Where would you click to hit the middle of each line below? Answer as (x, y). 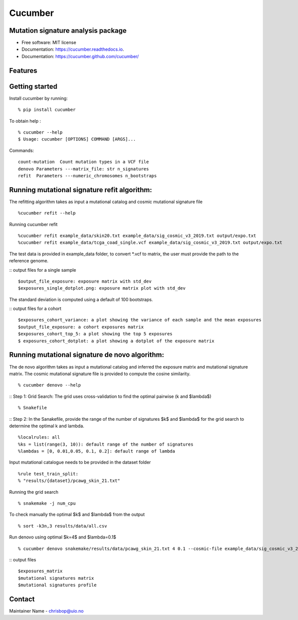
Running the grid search (34, 492)
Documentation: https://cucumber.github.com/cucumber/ (80, 56)
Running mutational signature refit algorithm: (81, 190)
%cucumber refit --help (47, 213)
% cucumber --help (40, 132)
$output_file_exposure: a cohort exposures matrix (81, 327)
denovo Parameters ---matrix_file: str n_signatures (83, 169)
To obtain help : (25, 121)
